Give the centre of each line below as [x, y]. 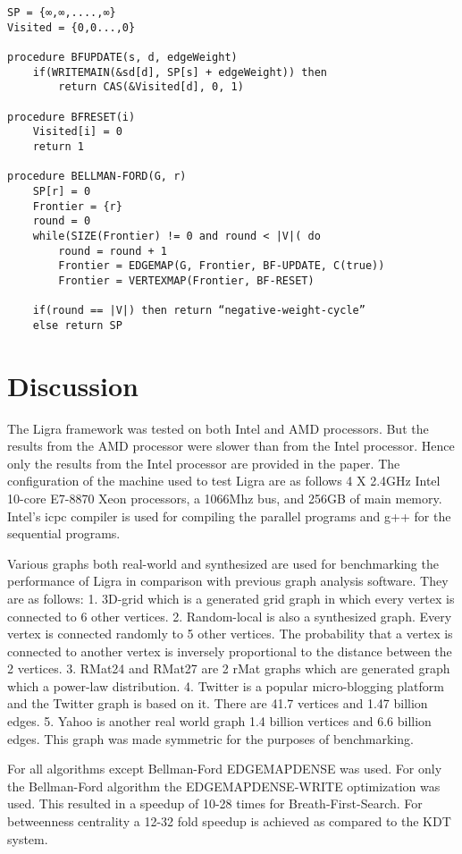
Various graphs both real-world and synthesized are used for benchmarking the [223, 563]
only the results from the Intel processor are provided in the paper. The [204, 463]
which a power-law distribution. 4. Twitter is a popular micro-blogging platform [226, 685]
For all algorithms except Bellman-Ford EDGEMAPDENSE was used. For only [225, 769]
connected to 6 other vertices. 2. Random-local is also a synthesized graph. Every [230, 616]
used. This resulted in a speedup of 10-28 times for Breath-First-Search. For [215, 803]
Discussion [73, 385]
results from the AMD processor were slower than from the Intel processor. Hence [231, 446]
